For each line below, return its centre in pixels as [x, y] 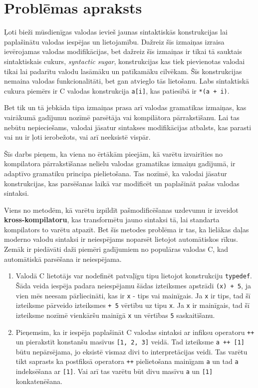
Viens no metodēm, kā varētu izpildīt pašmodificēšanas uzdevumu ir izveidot [121, 210]
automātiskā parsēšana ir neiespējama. [63, 259]
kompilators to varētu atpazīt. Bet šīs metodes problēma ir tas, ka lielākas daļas [127, 229]
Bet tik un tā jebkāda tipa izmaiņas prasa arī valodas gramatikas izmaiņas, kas [125, 107]
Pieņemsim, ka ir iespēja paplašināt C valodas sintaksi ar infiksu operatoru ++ [135, 332]
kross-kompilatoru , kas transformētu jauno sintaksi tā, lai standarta [112, 220]
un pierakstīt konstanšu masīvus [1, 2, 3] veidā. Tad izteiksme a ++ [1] [130, 342]
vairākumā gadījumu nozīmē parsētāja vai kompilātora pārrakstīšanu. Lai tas [122, 117]
